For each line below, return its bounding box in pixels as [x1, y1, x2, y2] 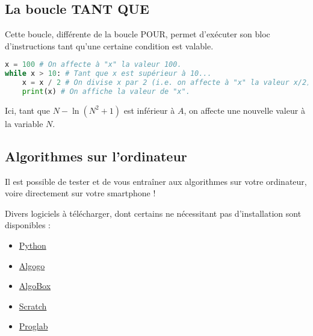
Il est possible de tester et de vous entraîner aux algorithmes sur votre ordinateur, [5, 175, 307, 187]
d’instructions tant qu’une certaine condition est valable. [5, 39, 214, 52]
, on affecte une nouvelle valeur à [184, 104, 305, 116]
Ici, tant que [5, 104, 51, 116]
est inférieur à [123, 104, 175, 116]
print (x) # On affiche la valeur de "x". [22, 87, 190, 96]
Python [19, 239, 46, 252]
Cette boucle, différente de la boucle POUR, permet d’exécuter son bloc [5, 28, 270, 40]
